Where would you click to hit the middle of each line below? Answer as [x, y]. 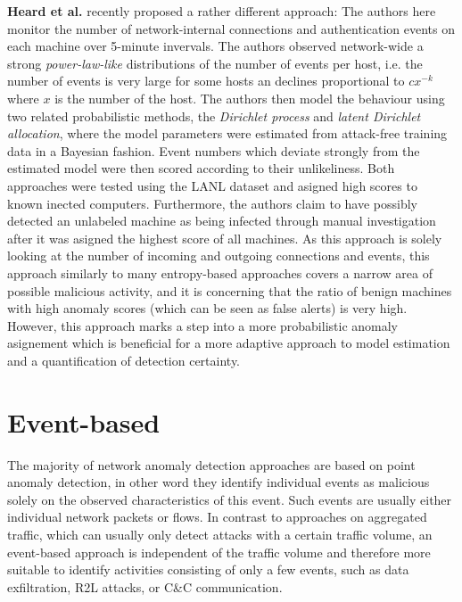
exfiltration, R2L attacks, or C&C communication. [145, 586]
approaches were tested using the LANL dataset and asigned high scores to [212, 185]
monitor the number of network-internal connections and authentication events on [231, 28]
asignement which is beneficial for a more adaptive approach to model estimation [229, 343]
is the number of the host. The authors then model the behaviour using [250, 98]
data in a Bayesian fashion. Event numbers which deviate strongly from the [214, 150]
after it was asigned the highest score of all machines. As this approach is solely [225, 238]
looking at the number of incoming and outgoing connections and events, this [219, 256]
